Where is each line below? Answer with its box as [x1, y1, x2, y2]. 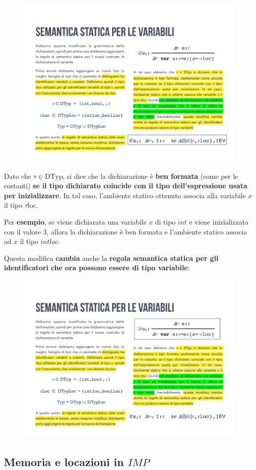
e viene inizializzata [189, 216, 249, 227]
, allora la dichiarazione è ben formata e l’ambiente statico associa [46, 226, 247, 236]
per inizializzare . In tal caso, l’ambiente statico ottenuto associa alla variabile [4, 190, 246, 200]
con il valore [4, 226, 41, 236]
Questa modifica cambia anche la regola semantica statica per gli [4, 252, 219, 263]
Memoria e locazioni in [4, 454, 124, 469]
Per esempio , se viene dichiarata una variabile [4, 216, 147, 227]
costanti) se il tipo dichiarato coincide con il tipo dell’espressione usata [4, 180, 248, 191]
